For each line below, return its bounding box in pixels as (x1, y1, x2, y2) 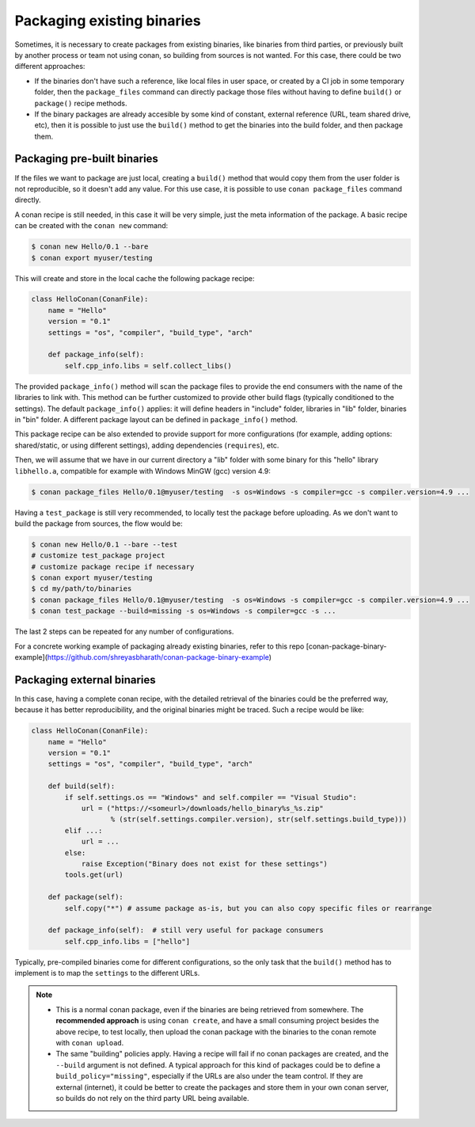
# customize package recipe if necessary (31, 562, 195, 571)
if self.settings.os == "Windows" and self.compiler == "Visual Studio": (64, 793, 358, 801)
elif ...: (64, 826, 103, 835)
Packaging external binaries (14, 673, 156, 687)
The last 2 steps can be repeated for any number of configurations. (14, 626, 234, 637)
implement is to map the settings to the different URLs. (14, 969, 200, 978)
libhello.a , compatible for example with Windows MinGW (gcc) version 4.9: (14, 466, 271, 475)
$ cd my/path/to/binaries (31, 584, 132, 593)
